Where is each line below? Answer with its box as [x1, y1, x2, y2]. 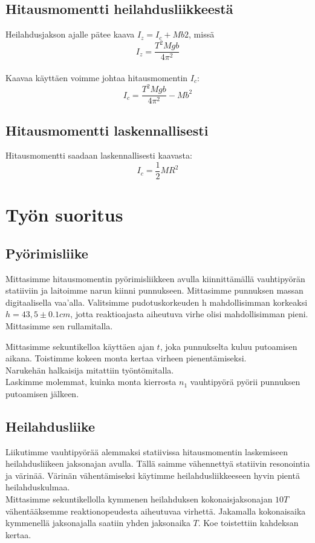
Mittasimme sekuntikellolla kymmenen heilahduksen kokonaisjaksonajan [5, 493, 273, 505]
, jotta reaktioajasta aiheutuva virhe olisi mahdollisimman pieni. [70, 308, 308, 320]
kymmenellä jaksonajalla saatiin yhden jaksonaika [5, 516, 190, 529]
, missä [189, 28, 215, 41]
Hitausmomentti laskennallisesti [5, 120, 209, 139]
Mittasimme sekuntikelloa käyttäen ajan [5, 340, 154, 352]
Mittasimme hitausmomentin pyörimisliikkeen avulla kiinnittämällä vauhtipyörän [5, 272, 305, 285]
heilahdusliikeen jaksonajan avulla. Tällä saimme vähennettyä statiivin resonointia [5, 457, 310, 470]
